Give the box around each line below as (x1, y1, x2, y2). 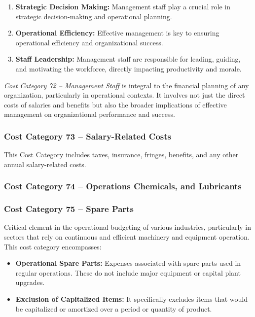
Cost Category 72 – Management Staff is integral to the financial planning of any (4, 80, 249, 90)
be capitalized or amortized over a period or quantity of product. (15, 303, 212, 314)
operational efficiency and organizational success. (15, 37, 163, 47)
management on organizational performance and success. (4, 109, 175, 119)
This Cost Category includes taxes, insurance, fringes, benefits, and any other (4, 149, 239, 160)
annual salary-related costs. (4, 159, 86, 169)
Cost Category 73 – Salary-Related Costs (4, 130, 172, 142)
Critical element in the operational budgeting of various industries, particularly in (4, 222, 252, 232)
